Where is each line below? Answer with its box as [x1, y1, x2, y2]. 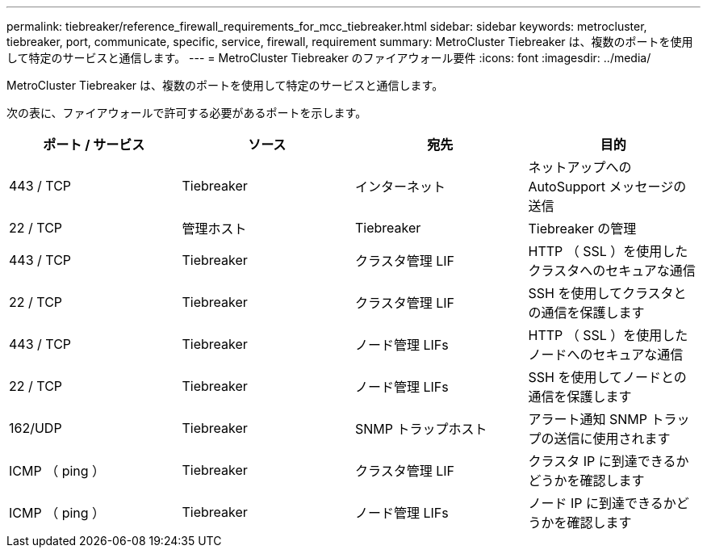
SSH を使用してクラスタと [528, 285, 687, 301]
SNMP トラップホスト [355, 421, 487, 437]
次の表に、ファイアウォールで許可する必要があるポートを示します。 [6, 106, 367, 120]
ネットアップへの [528, 159, 632, 175]
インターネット [355, 178, 446, 195]
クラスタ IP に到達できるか [528, 453, 689, 469]
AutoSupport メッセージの [528, 178, 687, 195]
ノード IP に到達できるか [528, 495, 676, 511]
